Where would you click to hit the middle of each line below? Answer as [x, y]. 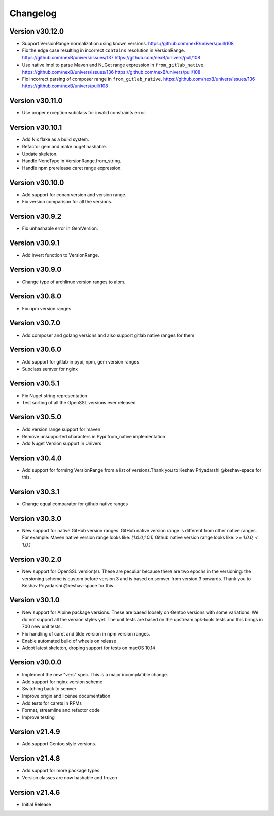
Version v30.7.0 [35, 323]
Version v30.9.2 [36, 216]
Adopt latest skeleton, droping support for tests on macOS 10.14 [89, 648]
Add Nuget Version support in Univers [62, 443]
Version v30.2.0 [36, 559]
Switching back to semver [49, 689]
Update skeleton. [40, 154]
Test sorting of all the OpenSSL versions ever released [79, 403]
